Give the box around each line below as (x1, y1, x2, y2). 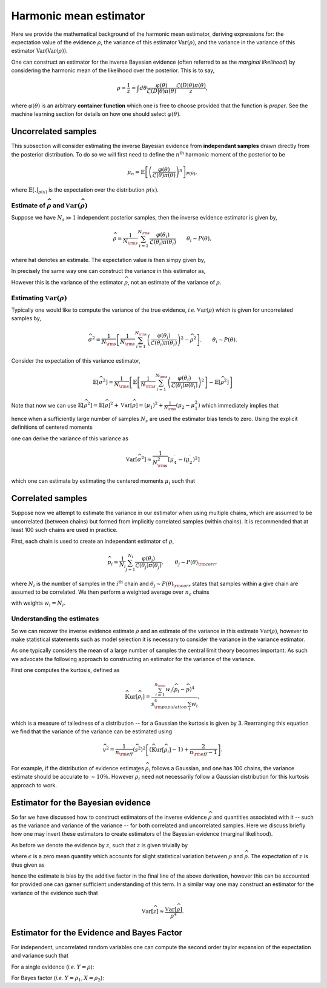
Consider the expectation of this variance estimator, (11, 357, 140, 365)
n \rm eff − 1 (190, 749, 217, 758)
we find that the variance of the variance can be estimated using (11, 728, 173, 735)
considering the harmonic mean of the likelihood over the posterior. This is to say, (11, 67, 215, 74)
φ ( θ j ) (141, 555, 156, 563)
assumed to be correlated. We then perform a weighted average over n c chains (11, 588, 210, 597)
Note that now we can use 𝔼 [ (11, 402, 84, 409)
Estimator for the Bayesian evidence (11, 798, 151, 808)
